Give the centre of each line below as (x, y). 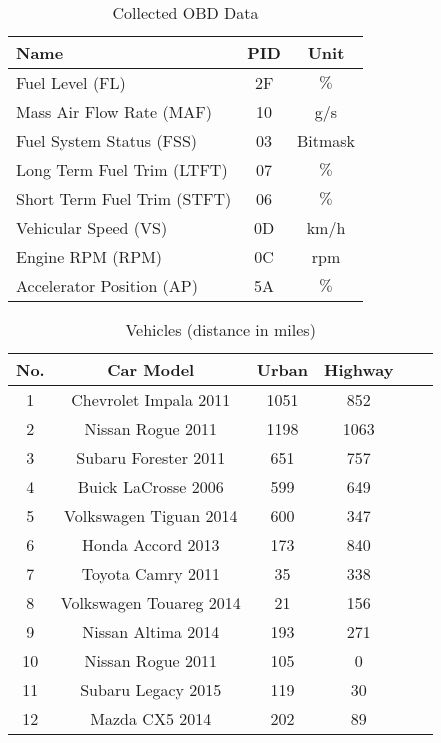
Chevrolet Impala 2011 (151, 399)
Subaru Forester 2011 (151, 457)
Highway (359, 369)
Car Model (151, 369)
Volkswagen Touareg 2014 (150, 602)
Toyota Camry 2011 (150, 573)
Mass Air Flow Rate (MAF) (114, 111)
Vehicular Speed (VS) (92, 227)
